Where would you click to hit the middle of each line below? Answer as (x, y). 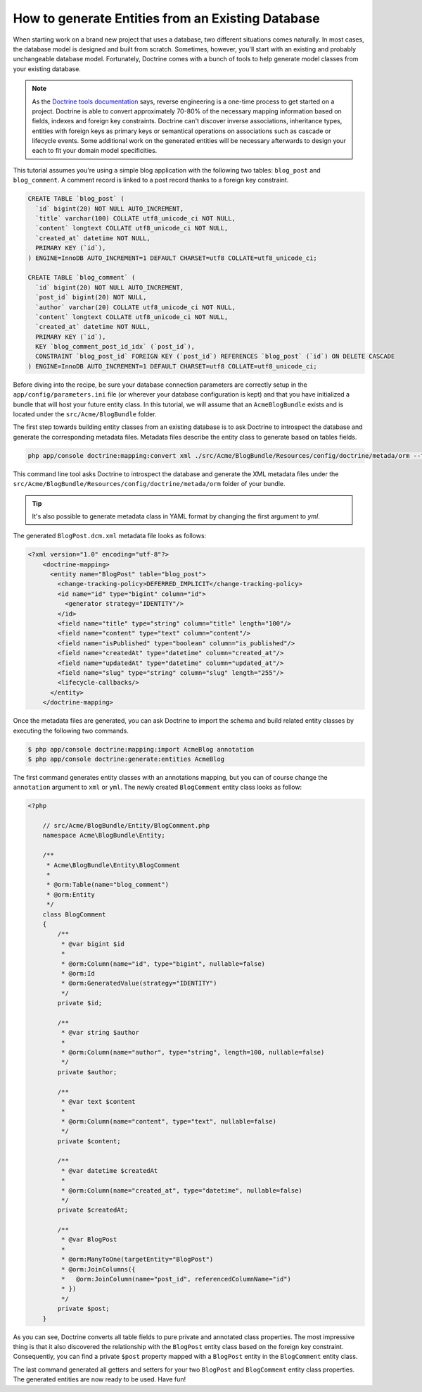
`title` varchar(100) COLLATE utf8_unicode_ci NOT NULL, (135, 218)
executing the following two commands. (71, 731)
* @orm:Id (78, 973)
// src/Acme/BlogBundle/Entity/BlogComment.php (126, 826)
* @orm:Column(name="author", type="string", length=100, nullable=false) (193, 1052)
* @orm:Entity (70, 894)
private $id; (80, 1003)
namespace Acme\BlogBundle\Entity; (104, 835)
